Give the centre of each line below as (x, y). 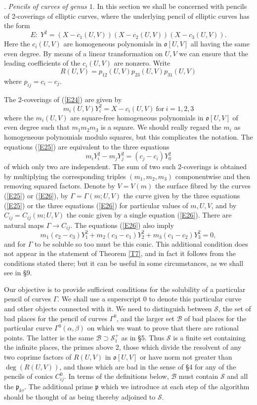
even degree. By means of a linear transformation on (83, 53)
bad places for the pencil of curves (56, 318)
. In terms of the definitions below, (116, 376)
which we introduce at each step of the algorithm (175, 386)
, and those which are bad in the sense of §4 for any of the (148, 366)
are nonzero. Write (142, 63)
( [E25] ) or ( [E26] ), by (36, 195)
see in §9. (18, 273)
